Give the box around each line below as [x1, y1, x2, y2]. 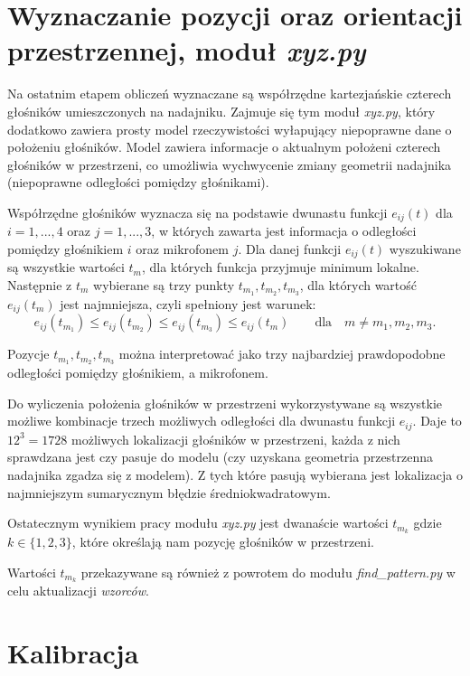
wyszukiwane [389, 239, 461, 258]
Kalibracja [7, 634, 139, 671]
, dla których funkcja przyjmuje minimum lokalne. [141, 258, 419, 277]
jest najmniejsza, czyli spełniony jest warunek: [60, 294, 316, 313]
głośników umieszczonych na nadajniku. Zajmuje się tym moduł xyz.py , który [7, 101, 436, 120]
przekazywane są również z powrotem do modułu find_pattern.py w [80, 562, 456, 581]
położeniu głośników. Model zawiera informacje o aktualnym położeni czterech [7, 137, 441, 156]
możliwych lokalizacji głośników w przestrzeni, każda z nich [71, 429, 400, 448]
